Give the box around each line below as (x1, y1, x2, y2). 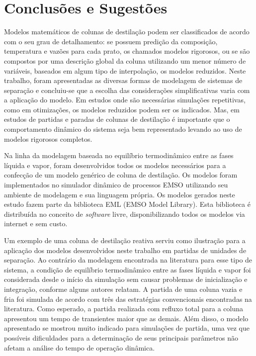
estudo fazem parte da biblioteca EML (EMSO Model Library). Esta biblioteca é (4, 199, 251, 209)
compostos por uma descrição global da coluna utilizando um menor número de (4, 55, 246, 66)
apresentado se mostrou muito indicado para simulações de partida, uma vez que (4, 323, 250, 333)
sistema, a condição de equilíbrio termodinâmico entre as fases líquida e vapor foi (4, 264, 251, 274)
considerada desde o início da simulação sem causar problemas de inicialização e (4, 274, 248, 284)
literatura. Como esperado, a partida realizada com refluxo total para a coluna (4, 303, 244, 314)
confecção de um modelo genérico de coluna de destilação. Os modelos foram (4, 170, 238, 180)
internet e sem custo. (4, 218, 68, 229)
